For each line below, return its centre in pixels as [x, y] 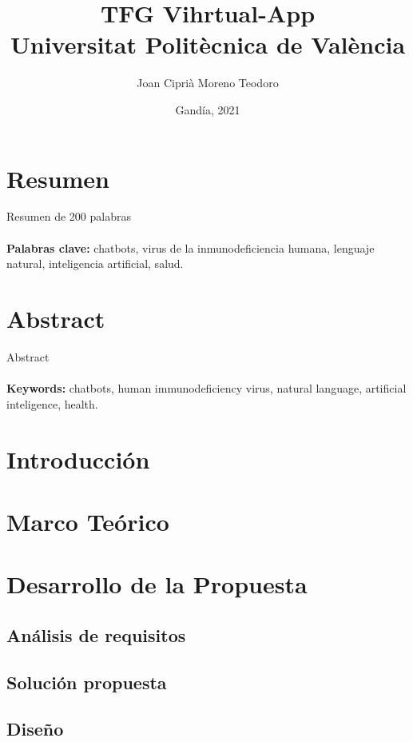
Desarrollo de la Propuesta [157, 584]
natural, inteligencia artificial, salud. [95, 263]
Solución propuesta [87, 682]
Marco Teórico [88, 521]
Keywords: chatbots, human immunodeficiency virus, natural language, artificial [206, 388]
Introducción [78, 459]
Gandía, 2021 [208, 109]
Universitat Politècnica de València [208, 44]
